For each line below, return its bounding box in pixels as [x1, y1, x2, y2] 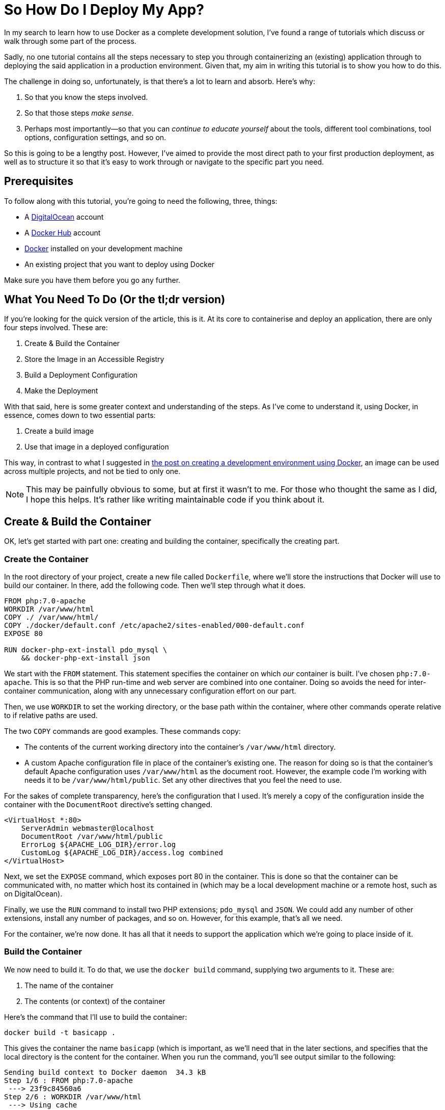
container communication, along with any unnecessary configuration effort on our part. [4, 686, 296, 696]
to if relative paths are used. [4, 711, 98, 720]
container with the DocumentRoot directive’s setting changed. [4, 800, 213, 809]
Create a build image [24, 427, 94, 436]
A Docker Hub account [24, 228, 101, 237]
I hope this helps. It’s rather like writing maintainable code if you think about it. [26, 494, 325, 505]
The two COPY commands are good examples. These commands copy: [4, 727, 241, 736]
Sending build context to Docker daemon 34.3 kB [4, 1068, 206, 1076]
